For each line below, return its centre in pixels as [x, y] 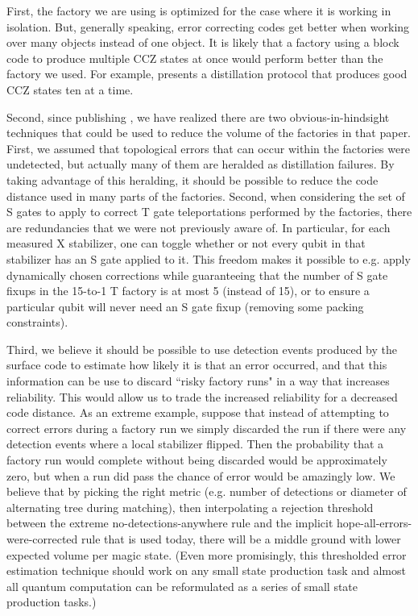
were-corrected [42, 539]
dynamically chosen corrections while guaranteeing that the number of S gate [197, 275]
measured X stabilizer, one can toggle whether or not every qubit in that [186, 243]
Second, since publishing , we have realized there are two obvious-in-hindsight [198, 117]
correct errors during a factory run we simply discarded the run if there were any [207, 428]
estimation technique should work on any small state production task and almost [206, 570]
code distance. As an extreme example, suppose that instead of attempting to [198, 412]
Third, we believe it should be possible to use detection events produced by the [202, 349]
